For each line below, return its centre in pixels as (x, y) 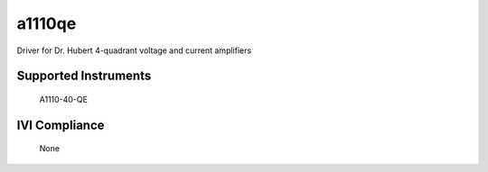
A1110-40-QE (63, 99)
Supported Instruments (84, 76)
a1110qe (47, 23)
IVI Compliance (61, 125)
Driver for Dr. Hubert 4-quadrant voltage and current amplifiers (134, 50)
